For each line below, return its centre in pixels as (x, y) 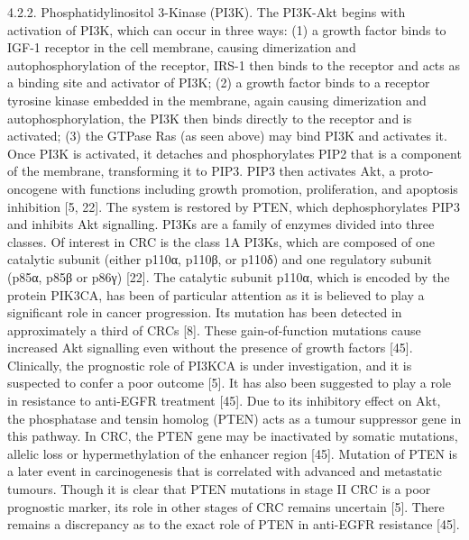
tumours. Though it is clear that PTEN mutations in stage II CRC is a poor (219, 489)
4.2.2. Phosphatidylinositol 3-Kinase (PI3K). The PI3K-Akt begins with (207, 12)
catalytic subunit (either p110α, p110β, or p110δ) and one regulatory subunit (220, 259)
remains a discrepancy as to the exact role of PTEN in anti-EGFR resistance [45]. (234, 524)
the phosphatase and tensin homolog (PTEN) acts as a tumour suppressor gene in (234, 418)
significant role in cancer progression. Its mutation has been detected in (205, 312)
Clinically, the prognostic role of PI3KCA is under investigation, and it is (210, 365)
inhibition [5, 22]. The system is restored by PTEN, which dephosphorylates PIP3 (234, 206)
